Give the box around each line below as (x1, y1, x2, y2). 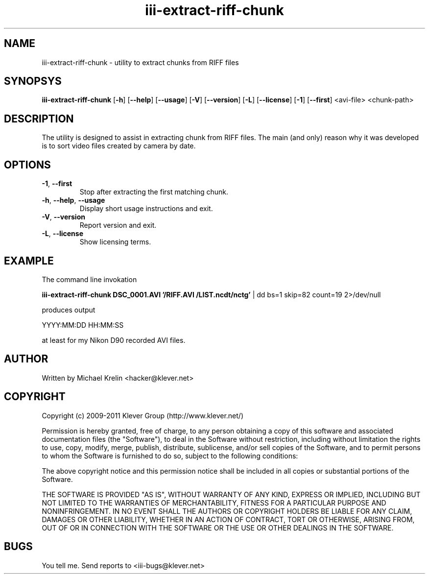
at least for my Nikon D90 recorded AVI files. (42, 336, 186, 344)
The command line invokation (42, 275, 137, 284)
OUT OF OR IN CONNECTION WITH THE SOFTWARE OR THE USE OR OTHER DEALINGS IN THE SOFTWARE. (42, 523, 394, 532)
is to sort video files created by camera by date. (42, 142, 196, 150)
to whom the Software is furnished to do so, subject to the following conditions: (42, 451, 298, 460)
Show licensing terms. (79, 238, 151, 246)
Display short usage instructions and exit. (79, 204, 213, 213)
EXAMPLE (4, 254, 54, 267)
